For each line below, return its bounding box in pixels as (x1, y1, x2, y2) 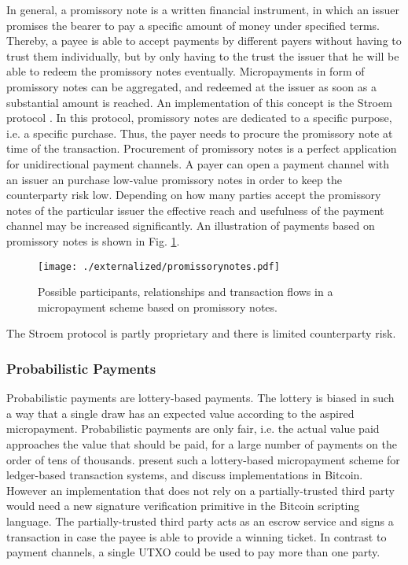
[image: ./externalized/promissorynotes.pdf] (38, 260, 280, 272)
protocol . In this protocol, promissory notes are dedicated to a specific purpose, (6, 109, 392, 126)
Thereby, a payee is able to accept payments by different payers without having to (6, 32, 402, 49)
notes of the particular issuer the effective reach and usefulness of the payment (6, 201, 384, 218)
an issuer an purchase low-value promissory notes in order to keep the (6, 171, 342, 187)
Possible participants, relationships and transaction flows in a (38, 283, 333, 300)
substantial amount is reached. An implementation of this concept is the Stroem (6, 94, 392, 110)
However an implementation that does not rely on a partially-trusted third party (6, 482, 395, 498)
